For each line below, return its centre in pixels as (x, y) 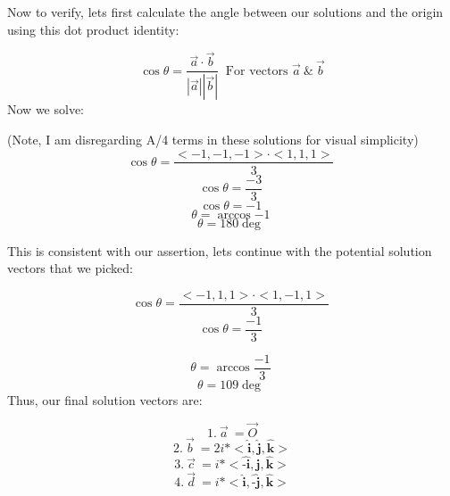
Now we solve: (46, 109)
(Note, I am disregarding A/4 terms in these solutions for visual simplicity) (213, 139)
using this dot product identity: (93, 29)
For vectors (257, 71)
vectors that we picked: (70, 268)
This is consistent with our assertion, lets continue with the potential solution (220, 250)
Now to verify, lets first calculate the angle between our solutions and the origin (225, 12)
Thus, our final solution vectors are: (105, 400)
